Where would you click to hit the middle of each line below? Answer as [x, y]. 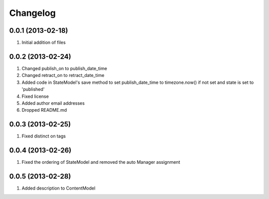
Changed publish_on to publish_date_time [64, 68]
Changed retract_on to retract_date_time [63, 75]
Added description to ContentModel [59, 188]
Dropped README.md [44, 110]
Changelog [32, 13]
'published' [33, 89]
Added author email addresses [53, 103]
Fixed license [35, 96]
